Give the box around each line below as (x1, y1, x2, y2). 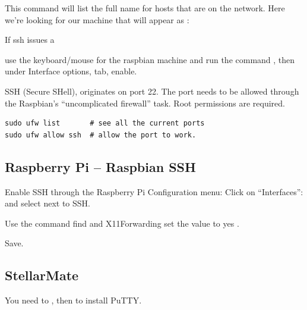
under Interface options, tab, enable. (5, 65, 137, 77)
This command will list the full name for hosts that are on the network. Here (5, 2, 285, 14)
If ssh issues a (5, 33, 55, 46)
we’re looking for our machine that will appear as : (5, 13, 189, 26)
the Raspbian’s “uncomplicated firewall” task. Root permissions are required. (5, 96, 285, 109)
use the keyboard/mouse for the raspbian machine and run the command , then (5, 53, 295, 65)
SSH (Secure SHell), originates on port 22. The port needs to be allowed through (5, 84, 299, 97)
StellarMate (5, 266, 79, 284)
